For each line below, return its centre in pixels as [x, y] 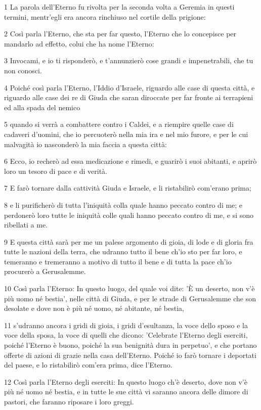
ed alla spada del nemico [42, 107]
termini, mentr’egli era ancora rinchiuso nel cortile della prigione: [105, 16]
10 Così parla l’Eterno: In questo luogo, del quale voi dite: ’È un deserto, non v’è [129, 288]
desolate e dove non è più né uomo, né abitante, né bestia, [94, 308]
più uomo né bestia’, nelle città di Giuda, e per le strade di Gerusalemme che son [130, 298]
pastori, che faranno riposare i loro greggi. [69, 401]
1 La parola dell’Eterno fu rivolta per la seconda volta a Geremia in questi [119, 7]
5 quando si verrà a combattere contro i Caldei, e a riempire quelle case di [119, 124]
